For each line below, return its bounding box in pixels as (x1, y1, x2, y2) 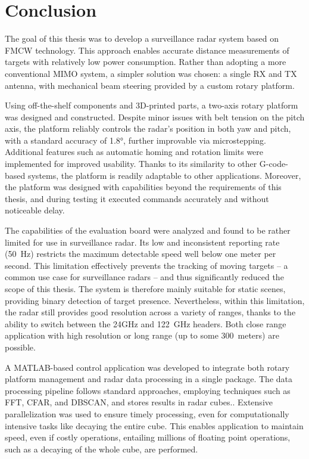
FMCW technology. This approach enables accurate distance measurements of (5, 44, 289, 56)
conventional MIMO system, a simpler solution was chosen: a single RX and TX (5, 67, 297, 79)
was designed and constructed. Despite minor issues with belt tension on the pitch (5, 110, 305, 123)
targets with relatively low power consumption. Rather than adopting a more (5, 55, 286, 68)
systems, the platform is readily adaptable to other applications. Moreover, (27, 169, 301, 181)
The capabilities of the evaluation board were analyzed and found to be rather (5, 224, 291, 237)
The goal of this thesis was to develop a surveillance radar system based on (5, 32, 279, 45)
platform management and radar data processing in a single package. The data (5, 373, 292, 385)
